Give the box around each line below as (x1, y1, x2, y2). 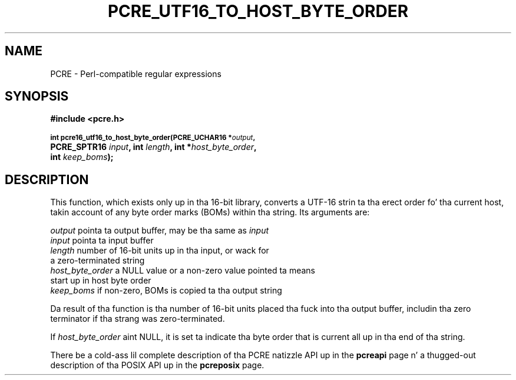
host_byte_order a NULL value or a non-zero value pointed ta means (50, 265, 315, 276)
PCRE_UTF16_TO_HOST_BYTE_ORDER (107, 1, 409, 21)
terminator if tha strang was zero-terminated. (50, 314, 225, 324)
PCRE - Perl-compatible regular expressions (50, 68, 221, 79)
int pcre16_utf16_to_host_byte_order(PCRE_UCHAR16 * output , (50, 134, 256, 142)
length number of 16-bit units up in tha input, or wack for (50, 245, 269, 256)
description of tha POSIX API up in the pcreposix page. (50, 360, 264, 371)
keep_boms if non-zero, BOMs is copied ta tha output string (50, 285, 282, 296)
